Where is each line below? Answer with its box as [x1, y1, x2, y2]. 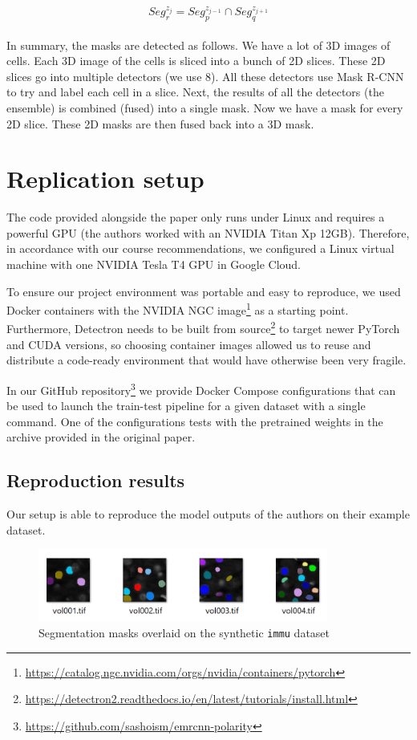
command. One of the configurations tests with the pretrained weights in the [6, 413, 383, 429]
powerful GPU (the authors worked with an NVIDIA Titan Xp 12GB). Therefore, [6, 224, 410, 241]
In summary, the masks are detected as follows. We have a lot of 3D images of [6, 36, 391, 53]
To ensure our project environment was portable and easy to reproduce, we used [6, 283, 401, 299]
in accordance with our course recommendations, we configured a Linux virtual [6, 240, 395, 257]
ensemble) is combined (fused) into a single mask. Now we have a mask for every [6, 99, 403, 116]
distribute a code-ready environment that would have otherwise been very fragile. [6, 352, 407, 368]
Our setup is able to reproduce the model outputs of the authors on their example [6, 506, 410, 522]
